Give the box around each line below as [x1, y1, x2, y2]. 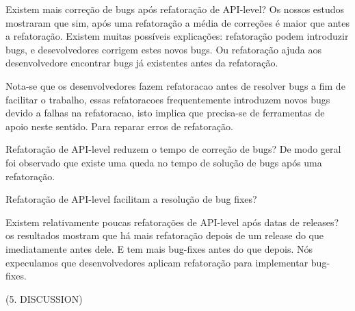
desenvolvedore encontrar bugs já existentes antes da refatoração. [5, 55, 278, 70]
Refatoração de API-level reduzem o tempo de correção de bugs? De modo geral [5, 142, 341, 156]
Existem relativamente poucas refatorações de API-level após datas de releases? [5, 214, 339, 229]
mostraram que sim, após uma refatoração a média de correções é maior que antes [5, 15, 350, 29]
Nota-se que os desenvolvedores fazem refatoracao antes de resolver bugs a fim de [5, 78, 345, 92]
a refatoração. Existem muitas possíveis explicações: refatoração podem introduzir [5, 29, 349, 43]
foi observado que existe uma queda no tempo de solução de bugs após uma [5, 155, 322, 169]
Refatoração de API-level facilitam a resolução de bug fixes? [5, 192, 257, 206]
